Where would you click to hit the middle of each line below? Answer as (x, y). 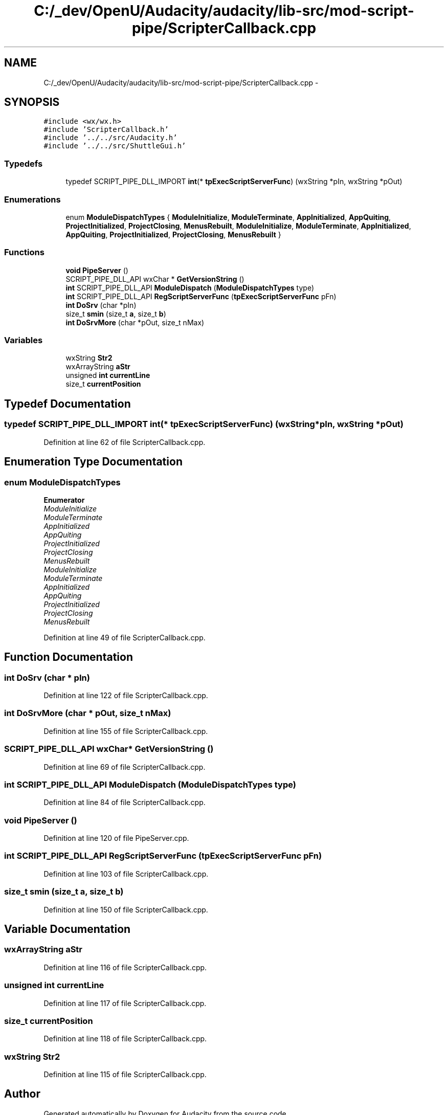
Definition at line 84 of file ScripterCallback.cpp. (125, 802)
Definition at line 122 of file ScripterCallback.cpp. (126, 696)
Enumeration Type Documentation (93, 462)
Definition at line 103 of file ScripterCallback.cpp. (126, 874)
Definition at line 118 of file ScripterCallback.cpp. (125, 1039)
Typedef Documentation (68, 404)
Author (22, 1094)
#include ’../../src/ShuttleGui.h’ (115, 146)
